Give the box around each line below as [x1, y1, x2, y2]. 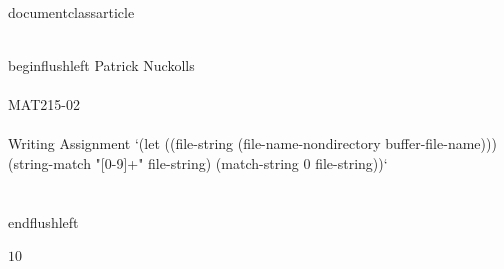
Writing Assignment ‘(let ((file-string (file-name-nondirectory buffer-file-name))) [8, 133, 497, 154]
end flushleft [8, 211, 79, 232]
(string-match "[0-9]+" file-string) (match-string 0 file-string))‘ [8, 152, 388, 173]
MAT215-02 [8, 93, 80, 114]
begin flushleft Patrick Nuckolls [8, 54, 195, 75]
